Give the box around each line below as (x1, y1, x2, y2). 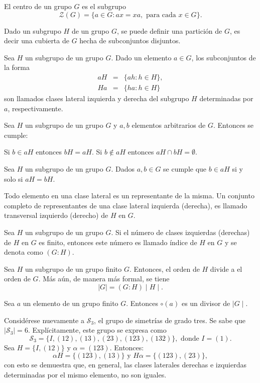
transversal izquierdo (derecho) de (4, 210, 108, 220)
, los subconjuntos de (191, 52, 256, 62)
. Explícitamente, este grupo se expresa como (28, 325, 167, 335)
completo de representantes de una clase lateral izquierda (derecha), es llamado (4, 200, 247, 210)
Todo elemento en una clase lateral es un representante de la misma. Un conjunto (4, 190, 254, 201)
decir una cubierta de (4, 35, 69, 46)
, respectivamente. (8, 103, 63, 113)
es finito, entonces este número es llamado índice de (39, 237, 197, 247)
